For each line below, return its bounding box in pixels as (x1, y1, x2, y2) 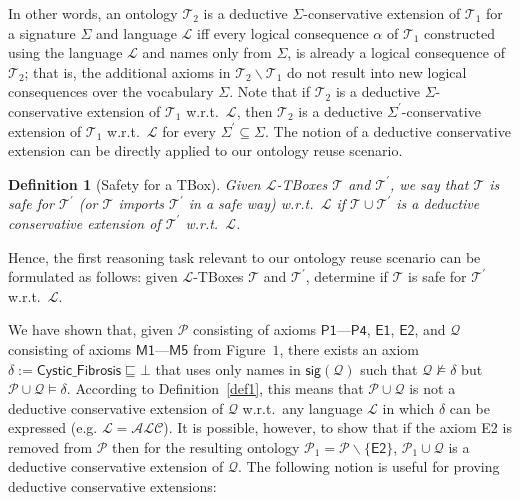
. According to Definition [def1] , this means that (66, 378, 364, 399)
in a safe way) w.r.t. (188, 193, 314, 214)
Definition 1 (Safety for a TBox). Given (8, 173, 261, 194)
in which (382, 397, 435, 418)
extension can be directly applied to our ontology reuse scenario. (8, 140, 403, 161)
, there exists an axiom (279, 338, 419, 359)
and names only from (142, 42, 272, 63)
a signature (8, 22, 76, 43)
